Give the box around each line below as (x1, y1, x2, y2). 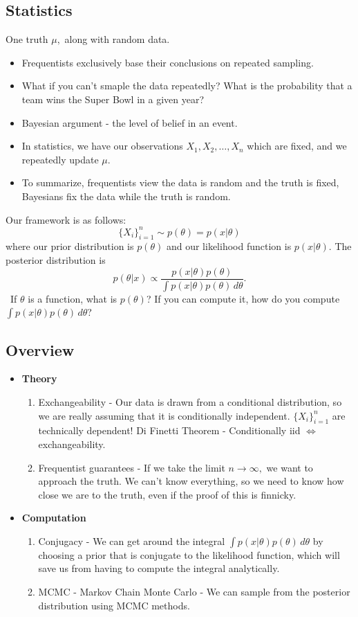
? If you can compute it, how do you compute (146, 291, 340, 305)
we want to (266, 460, 313, 474)
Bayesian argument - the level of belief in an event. (21, 115, 238, 129)
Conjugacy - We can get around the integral (38, 533, 225, 548)
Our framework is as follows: (6, 212, 126, 226)
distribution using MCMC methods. (38, 598, 190, 612)
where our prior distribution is (6, 239, 134, 253)
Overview (6, 339, 75, 360)
